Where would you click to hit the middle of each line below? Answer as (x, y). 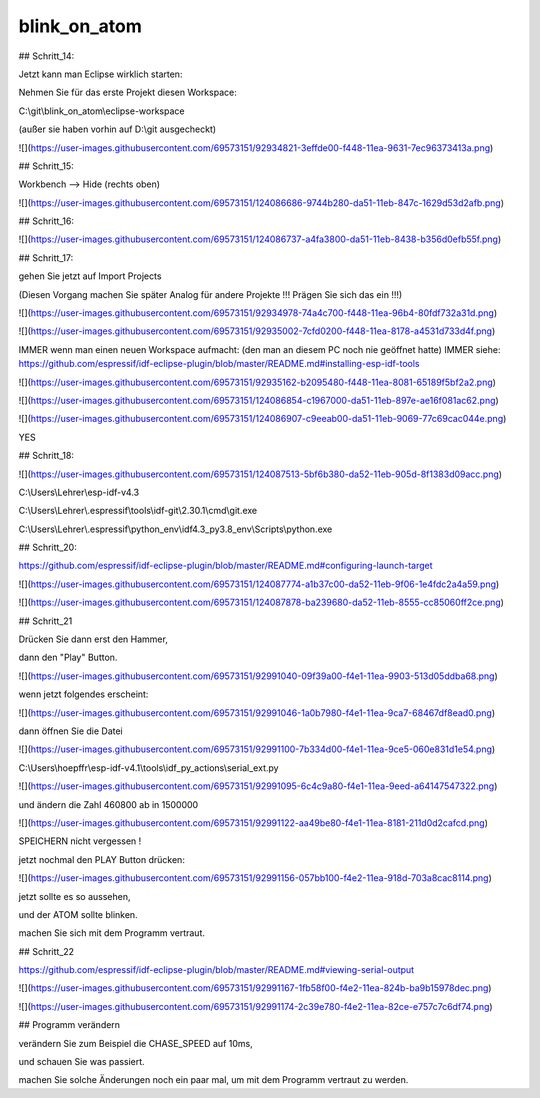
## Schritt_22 (46, 951)
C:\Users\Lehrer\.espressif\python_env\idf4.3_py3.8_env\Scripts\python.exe (175, 529)
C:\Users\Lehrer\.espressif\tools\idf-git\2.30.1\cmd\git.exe (138, 511)
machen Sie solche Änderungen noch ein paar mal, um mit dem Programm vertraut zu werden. (213, 1080)
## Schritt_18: (46, 456)
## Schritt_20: (47, 547)
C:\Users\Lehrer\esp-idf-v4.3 (79, 492)
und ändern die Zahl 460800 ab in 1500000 (108, 804)
